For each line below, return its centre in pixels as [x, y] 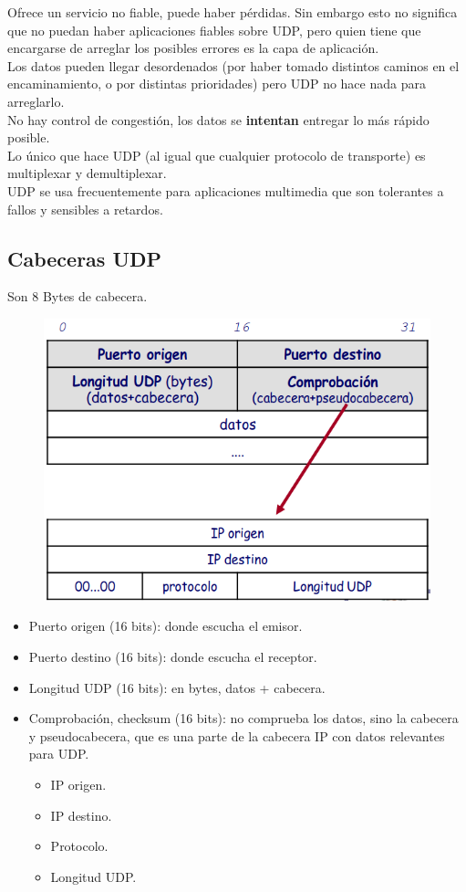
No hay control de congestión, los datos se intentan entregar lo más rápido [218, 119]
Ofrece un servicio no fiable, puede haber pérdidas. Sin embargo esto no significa [233, 12]
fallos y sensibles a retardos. [85, 209]
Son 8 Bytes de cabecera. [78, 296]
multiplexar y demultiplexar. [87, 173]
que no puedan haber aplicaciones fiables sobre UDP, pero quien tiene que [214, 30]
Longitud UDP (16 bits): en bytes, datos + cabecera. [177, 687]
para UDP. [59, 754]
